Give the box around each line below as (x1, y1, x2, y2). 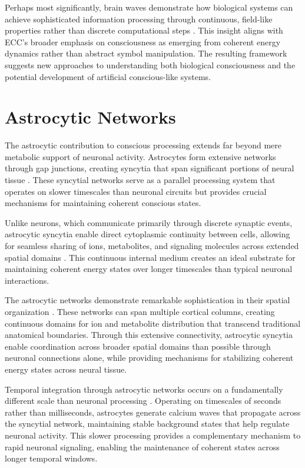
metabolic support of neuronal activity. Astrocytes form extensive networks (5, 150, 276, 162)
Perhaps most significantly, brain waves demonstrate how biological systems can (5, 1, 293, 13)
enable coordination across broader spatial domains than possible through (5, 340, 271, 352)
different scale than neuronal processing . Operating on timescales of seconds (5, 394, 281, 407)
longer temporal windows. (5, 452, 98, 464)
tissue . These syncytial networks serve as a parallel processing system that (5, 174, 276, 186)
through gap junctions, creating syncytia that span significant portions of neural (5, 162, 294, 174)
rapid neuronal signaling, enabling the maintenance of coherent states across (5, 440, 280, 453)
